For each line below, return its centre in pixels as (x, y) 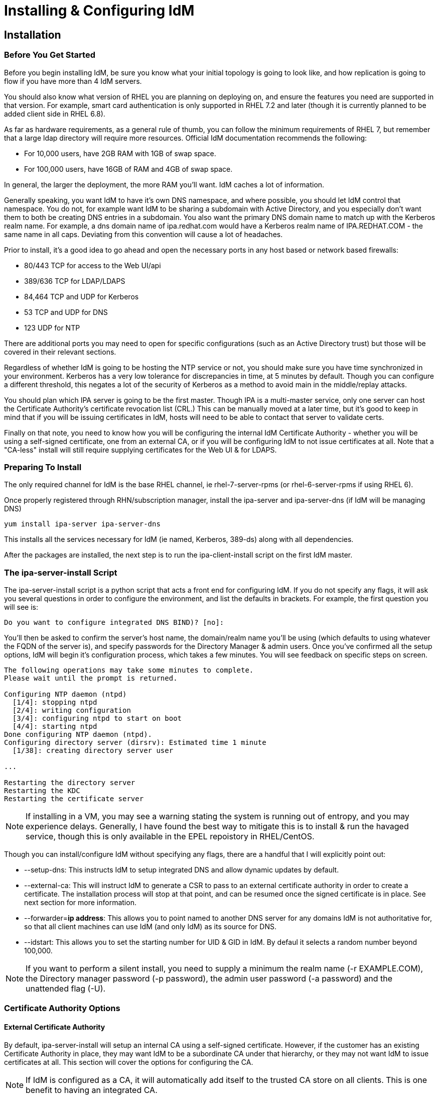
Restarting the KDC (42, 791)
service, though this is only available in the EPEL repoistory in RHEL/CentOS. (170, 837)
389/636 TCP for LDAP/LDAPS (75, 281)
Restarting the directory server (70, 783)
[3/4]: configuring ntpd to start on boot (97, 719)
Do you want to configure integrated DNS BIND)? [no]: (114, 623)
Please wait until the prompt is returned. (91, 678)
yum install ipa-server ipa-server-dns (82, 524)
